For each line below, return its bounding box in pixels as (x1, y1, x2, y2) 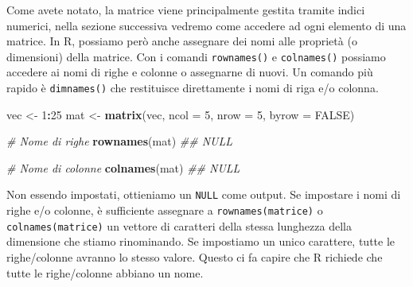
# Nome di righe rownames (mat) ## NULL (6, 133, 233, 149)
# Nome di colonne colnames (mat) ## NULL (6, 159, 240, 176)
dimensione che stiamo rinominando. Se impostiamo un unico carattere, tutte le (6, 233, 395, 250)
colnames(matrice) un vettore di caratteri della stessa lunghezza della (6, 217, 352, 234)
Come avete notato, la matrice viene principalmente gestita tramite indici (6, 2, 365, 17)
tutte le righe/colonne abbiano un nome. (6, 264, 204, 281)
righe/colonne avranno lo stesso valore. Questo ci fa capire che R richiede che (6, 249, 383, 266)
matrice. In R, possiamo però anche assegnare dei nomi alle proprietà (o (6, 33, 357, 49)
